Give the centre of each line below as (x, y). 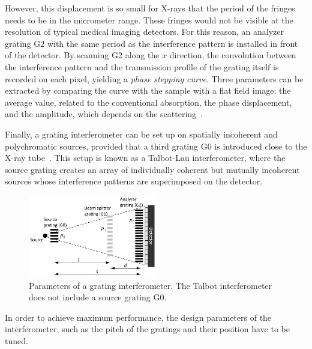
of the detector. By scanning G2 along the (82, 55)
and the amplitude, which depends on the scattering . (104, 114)
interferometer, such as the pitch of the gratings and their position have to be (147, 329)
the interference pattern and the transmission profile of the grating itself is (142, 66)
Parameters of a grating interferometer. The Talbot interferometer (151, 285)
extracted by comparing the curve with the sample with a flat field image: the (148, 90)
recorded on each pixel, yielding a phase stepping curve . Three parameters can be (154, 78)
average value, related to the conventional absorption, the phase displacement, (148, 102)
